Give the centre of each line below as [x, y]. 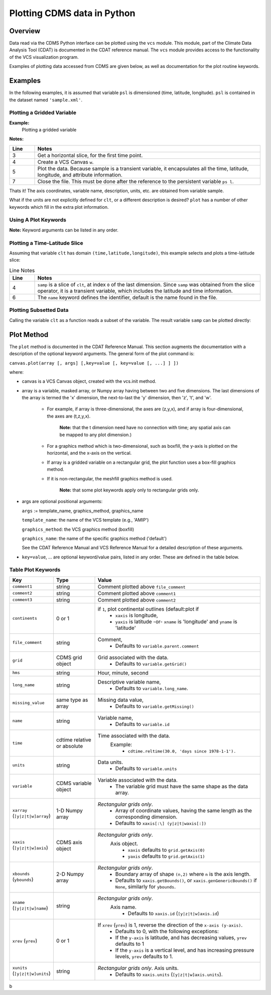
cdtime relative [74, 740]
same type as [72, 700]
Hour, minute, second [123, 673]
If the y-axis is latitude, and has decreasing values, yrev [181, 937]
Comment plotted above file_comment [142, 587]
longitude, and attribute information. [80, 175]
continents [25, 618]
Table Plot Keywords [35, 570]
